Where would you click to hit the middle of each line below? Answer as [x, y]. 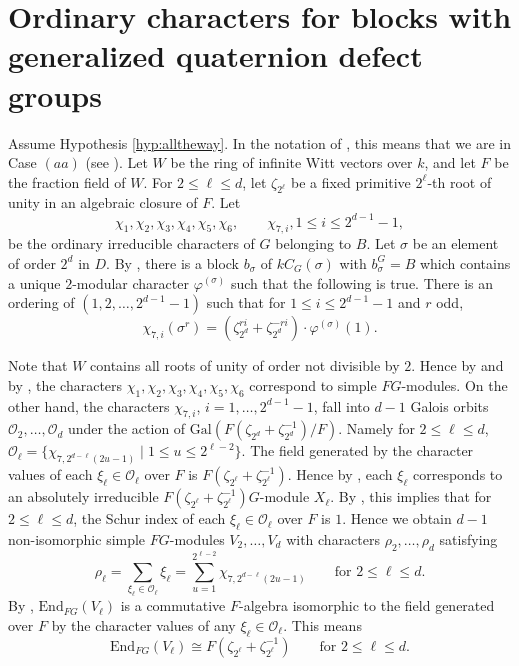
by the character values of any [143, 625]
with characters [333, 539]
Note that [38, 365]
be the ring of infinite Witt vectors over [291, 162]
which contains [465, 262]
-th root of [459, 181]
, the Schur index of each [149, 518]
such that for [246, 302]
